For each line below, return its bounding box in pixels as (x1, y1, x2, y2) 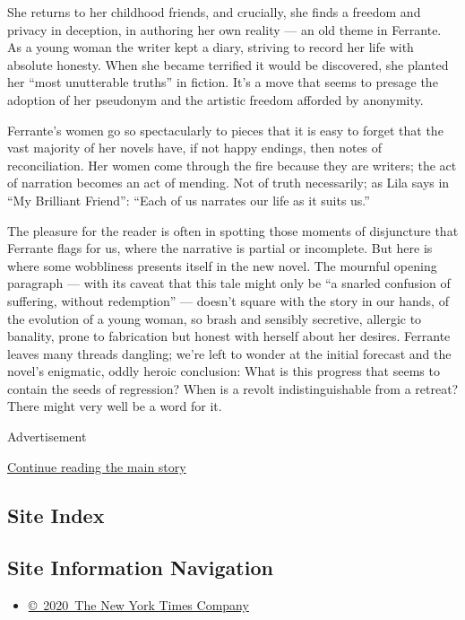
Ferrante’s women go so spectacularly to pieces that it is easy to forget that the (7, 120, 443, 139)
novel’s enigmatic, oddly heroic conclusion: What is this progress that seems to (7, 362, 440, 380)
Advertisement (7, 427, 87, 446)
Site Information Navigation (7, 554, 273, 581)
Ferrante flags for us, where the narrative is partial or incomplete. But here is (7, 239, 433, 258)
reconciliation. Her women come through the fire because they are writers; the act (7, 155, 457, 174)
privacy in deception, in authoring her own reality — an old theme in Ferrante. (7, 20, 442, 39)
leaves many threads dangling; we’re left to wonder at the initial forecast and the (7, 344, 452, 362)
